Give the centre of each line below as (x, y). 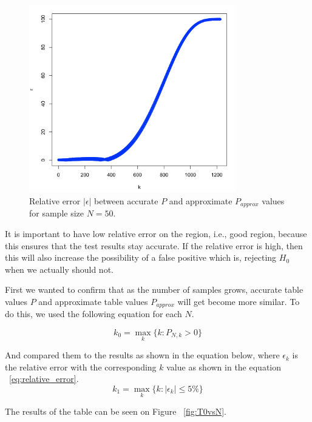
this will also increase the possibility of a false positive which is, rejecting (141, 257)
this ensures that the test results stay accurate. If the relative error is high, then (154, 245)
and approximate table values (93, 301)
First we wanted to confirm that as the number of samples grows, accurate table (154, 290)
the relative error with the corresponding (81, 367)
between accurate (126, 200)
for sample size (57, 213)
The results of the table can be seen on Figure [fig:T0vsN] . (116, 411)
